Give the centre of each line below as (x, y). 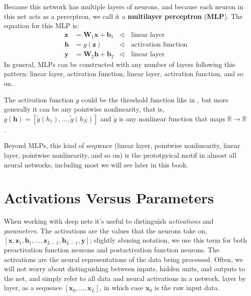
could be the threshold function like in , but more (155, 99)
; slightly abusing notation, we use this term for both (168, 240)
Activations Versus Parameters (109, 198)
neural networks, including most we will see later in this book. (96, 164)
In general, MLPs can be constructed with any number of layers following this (120, 64)
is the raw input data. (187, 288)
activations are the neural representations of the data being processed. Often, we (124, 259)
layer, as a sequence (33, 288)
